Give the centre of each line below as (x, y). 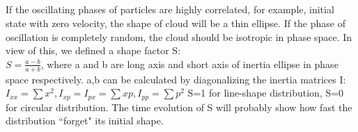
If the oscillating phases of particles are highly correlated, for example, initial (170, 9)
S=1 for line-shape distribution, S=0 (266, 93)
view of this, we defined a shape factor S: (93, 50)
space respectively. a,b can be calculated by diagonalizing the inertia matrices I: (176, 79)
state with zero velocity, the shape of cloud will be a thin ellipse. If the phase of (176, 23)
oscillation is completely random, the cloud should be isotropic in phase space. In (179, 36)
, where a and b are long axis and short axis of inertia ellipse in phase (189, 64)
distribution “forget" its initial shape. (85, 121)
